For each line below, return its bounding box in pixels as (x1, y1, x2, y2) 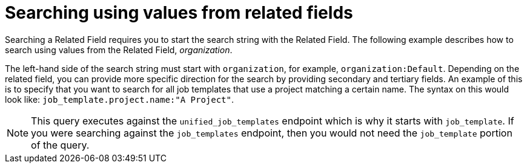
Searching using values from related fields (5, 2, 353, 23)
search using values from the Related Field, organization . (5, 44, 233, 55)
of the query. (31, 138, 90, 151)
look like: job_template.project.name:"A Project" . (5, 94, 234, 105)
